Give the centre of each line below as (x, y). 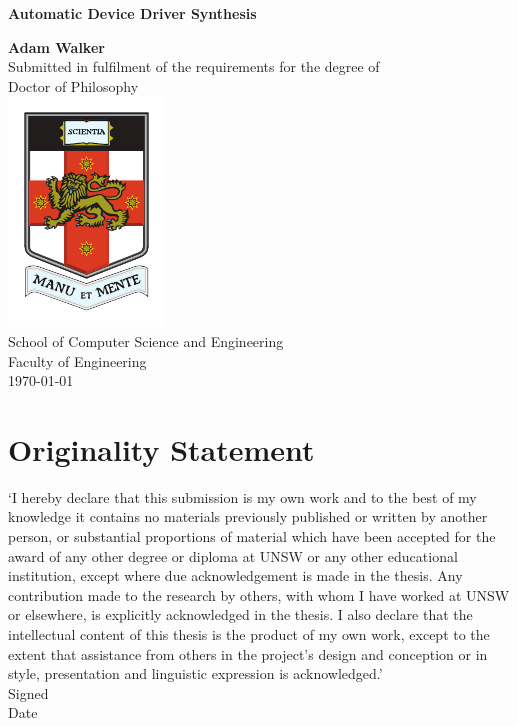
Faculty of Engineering (77, 360)
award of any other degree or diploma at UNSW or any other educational (233, 555)
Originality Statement (161, 448)
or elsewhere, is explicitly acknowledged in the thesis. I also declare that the (240, 614)
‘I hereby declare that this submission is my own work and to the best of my (242, 496)
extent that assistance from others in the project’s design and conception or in (248, 653)
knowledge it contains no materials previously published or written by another (248, 516)
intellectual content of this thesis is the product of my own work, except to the (249, 634)
